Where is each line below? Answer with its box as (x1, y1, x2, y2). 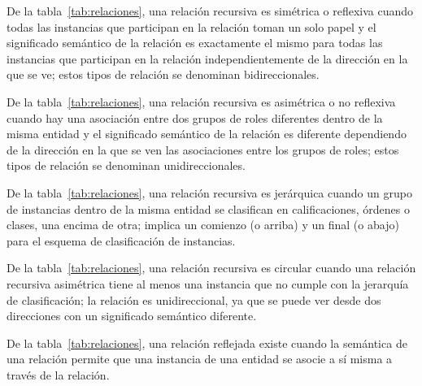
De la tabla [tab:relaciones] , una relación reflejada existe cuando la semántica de (7, 334, 407, 351)
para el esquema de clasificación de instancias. (7, 232, 236, 249)
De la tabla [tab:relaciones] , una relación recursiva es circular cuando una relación (7, 259, 416, 276)
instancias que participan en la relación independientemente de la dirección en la (7, 50, 408, 67)
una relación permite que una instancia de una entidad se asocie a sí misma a (7, 350, 393, 367)
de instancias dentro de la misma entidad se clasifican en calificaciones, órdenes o (7, 200, 411, 217)
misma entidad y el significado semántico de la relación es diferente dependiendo (7, 125, 407, 142)
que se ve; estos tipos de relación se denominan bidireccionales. (7, 66, 320, 83)
